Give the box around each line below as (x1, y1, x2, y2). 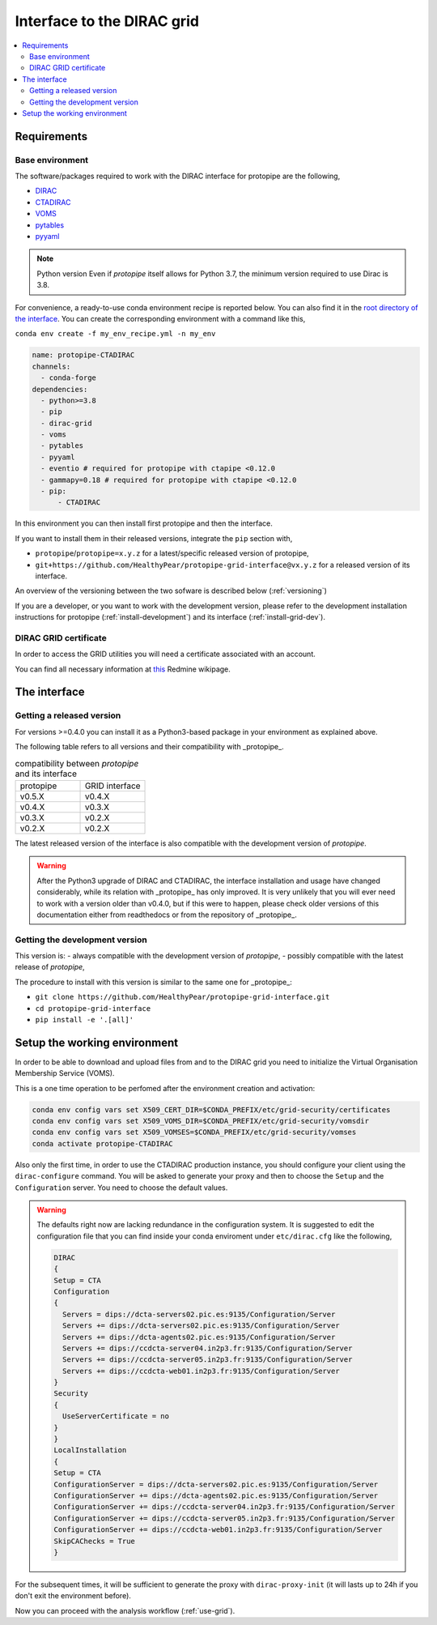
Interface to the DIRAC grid (15, 12, 200, 30)
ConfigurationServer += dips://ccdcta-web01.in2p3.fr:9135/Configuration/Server (53, 1525, 383, 1534)
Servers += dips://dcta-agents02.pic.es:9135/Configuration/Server (62, 1333, 336, 1341)
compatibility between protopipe (15, 757, 139, 769)
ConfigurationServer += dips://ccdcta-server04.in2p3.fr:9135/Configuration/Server (53, 1503, 396, 1512)
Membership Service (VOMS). (15, 1068, 115, 1078)
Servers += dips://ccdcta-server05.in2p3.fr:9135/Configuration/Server (62, 1355, 353, 1364)
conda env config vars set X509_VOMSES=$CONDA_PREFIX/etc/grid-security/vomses (32, 1128, 357, 1137)
